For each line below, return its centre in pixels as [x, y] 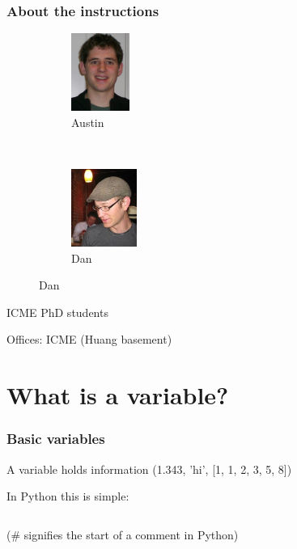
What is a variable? [118, 395]
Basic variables [56, 439]
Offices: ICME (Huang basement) [89, 339]
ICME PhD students [57, 312]
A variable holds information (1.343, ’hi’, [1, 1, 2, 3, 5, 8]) [149, 469]
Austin [88, 122]
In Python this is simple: [68, 496]
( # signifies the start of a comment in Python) [123, 534]
